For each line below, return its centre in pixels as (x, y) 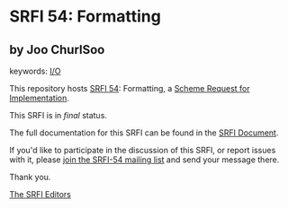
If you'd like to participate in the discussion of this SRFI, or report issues (143, 150)
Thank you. (30, 177)
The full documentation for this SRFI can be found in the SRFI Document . (144, 133)
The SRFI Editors (40, 194)
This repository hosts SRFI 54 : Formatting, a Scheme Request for (130, 88)
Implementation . (40, 98)
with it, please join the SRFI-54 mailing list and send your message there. (144, 160)
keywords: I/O (35, 71)
